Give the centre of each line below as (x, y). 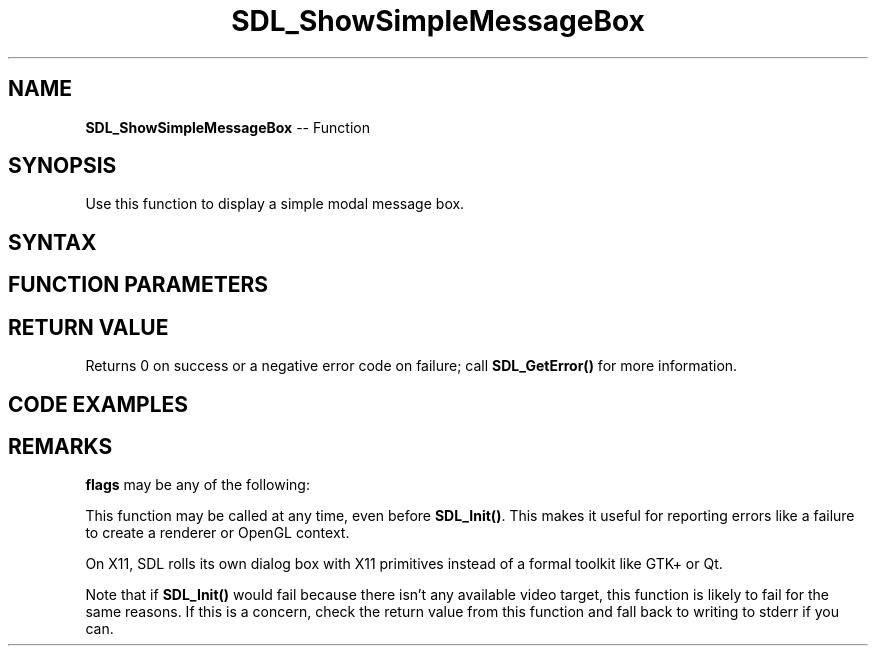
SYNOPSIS (62, 166)
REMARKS (60, 446)
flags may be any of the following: (197, 485)
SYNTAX (52, 242)
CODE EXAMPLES (98, 404)
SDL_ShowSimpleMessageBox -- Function (227, 127)
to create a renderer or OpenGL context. (217, 533)
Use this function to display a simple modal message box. (275, 204)
